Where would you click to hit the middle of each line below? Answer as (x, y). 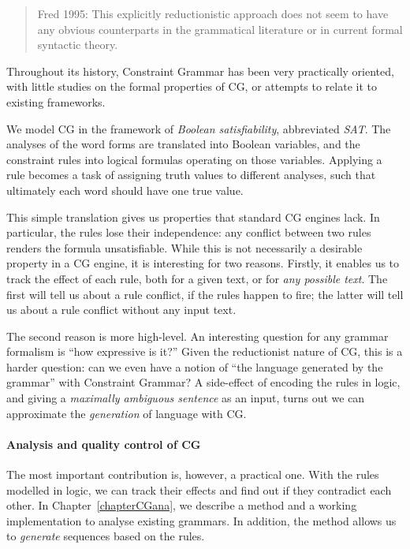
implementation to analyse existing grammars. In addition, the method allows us (201, 520)
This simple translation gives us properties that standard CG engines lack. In (193, 217)
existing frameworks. (56, 101)
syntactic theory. (78, 45)
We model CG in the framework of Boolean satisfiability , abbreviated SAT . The (199, 128)
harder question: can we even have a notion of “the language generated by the (195, 366)
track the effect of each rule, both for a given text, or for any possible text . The (197, 278)
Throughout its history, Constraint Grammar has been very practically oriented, (200, 71)
